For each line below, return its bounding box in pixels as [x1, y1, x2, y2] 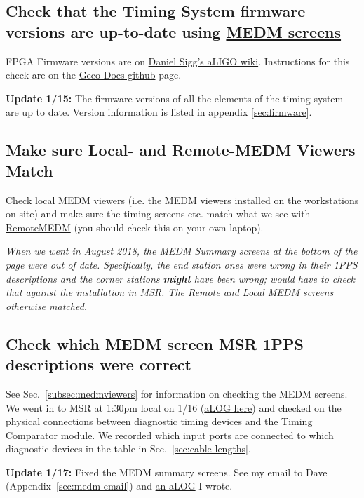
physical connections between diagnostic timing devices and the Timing [6, 414, 313, 429]
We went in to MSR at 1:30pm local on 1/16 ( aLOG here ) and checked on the [6, 400, 342, 415]
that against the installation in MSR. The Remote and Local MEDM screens [6, 285, 334, 300]
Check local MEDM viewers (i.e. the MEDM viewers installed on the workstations [6, 192, 359, 207]
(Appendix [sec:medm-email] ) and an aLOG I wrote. [6, 478, 233, 493]
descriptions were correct [6, 354, 191, 375]
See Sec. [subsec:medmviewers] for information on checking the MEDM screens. [6, 386, 348, 401]
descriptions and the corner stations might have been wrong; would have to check [6, 271, 356, 285]
